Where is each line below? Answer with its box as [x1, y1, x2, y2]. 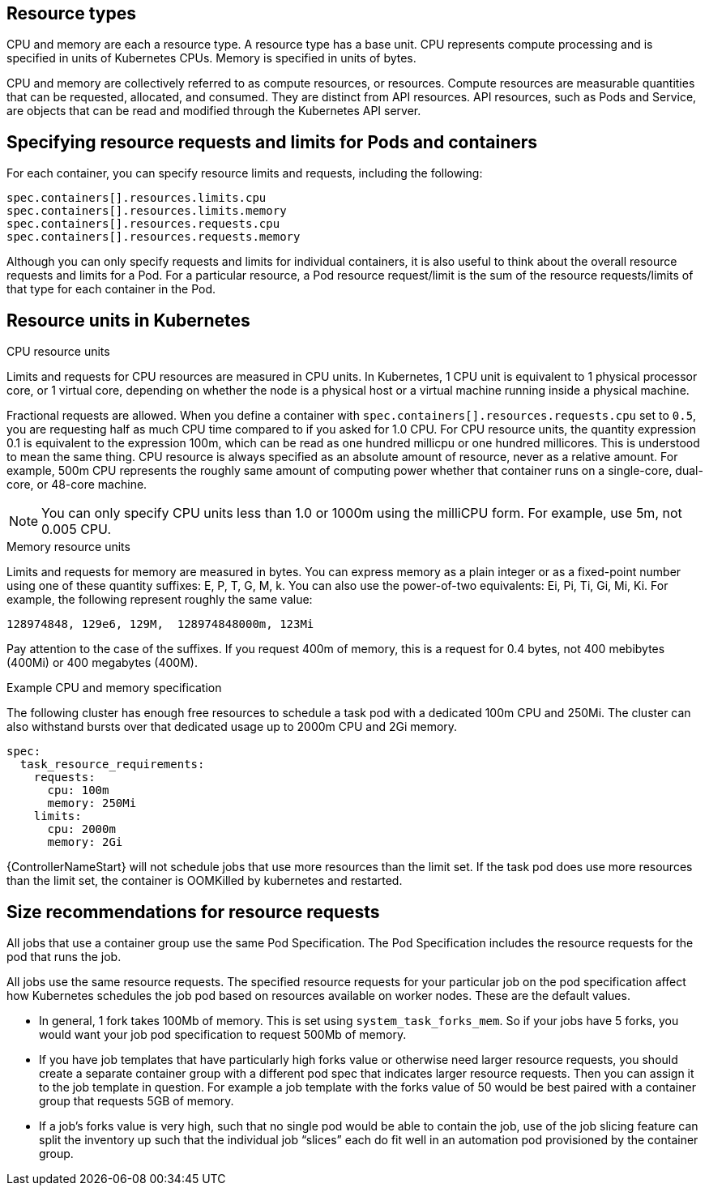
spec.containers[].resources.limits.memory [6, 204, 287, 218]
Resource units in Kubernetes [6, 310, 250, 331]
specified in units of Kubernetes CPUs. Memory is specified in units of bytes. [6, 51, 416, 66]
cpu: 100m [47, 784, 109, 797]
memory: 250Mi [47, 797, 137, 810]
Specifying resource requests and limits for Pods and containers [6, 131, 538, 152]
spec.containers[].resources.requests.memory [6, 230, 301, 244]
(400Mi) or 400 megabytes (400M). [6, 656, 198, 670]
